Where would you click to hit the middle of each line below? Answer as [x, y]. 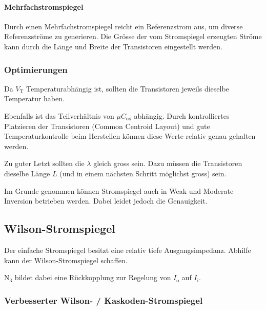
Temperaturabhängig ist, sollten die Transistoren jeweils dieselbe [128, 88]
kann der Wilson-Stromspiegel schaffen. [66, 260]
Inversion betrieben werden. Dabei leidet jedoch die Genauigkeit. [106, 201]
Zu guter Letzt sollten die [44, 163]
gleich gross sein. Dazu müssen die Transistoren [168, 163]
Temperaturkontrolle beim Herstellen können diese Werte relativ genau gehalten [130, 136]
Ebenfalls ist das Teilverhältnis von [59, 115]
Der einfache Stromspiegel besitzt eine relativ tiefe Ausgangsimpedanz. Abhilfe [128, 250]
